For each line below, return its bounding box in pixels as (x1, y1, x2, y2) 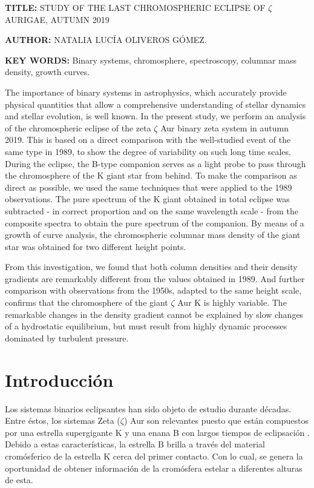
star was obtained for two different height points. (5, 240, 186, 252)
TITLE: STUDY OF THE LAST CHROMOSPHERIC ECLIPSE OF (5, 1, 266, 13)
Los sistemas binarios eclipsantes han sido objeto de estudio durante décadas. (5, 402, 292, 415)
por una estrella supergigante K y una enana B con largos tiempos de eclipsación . (5, 426, 310, 438)
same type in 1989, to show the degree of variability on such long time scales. (5, 145, 291, 157)
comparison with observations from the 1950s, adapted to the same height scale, (5, 284, 302, 297)
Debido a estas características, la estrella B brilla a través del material (5, 438, 265, 450)
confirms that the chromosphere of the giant (5, 296, 168, 309)
